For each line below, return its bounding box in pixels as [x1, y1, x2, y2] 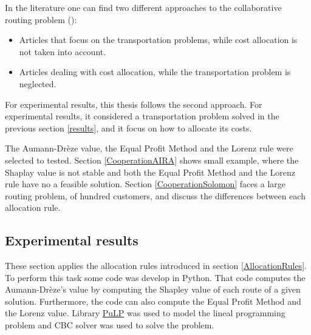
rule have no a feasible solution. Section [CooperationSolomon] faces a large [5, 177, 285, 190]
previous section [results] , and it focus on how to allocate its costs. [5, 121, 252, 134]
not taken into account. [19, 45, 106, 58]
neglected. [19, 77, 56, 90]
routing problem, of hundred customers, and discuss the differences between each [5, 189, 306, 202]
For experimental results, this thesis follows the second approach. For [5, 98, 262, 110]
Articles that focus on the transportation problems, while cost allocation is [19, 33, 298, 46]
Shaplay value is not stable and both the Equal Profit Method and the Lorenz [5, 165, 296, 178]
